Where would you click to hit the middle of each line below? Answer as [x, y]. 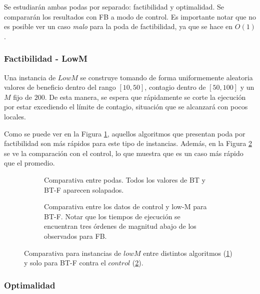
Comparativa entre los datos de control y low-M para [125, 206]
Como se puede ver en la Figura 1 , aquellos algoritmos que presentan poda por [125, 133]
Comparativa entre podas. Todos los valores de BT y [125, 179]
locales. [15, 116]
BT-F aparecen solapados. [84, 189]
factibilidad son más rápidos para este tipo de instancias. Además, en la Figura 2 [128, 143]
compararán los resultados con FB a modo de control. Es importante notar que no [130, 16]
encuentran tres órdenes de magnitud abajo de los [120, 226]
